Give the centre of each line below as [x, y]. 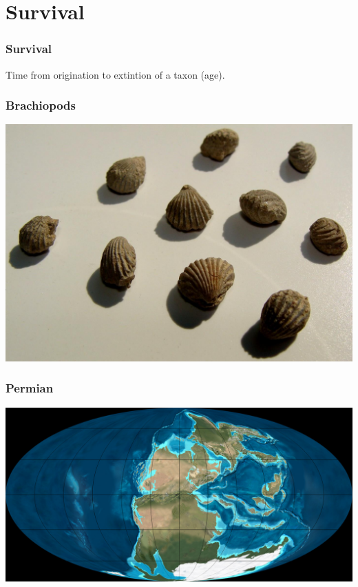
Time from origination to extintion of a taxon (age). [115, 74]
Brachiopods [41, 105]
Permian [30, 388]
